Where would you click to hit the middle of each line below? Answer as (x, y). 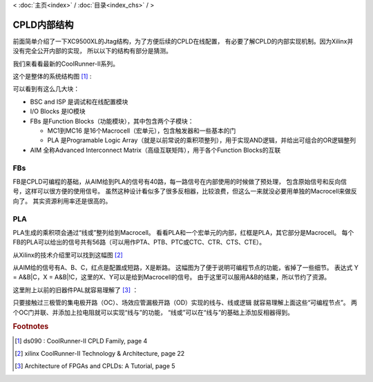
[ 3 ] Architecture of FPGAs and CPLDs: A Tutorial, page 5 (95, 366)
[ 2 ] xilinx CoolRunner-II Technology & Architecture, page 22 (100, 354)
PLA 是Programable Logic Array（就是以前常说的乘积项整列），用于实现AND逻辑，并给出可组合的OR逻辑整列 (201, 140)
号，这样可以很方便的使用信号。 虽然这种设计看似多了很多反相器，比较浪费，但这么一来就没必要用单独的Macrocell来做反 (185, 191)
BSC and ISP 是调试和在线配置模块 (79, 102)
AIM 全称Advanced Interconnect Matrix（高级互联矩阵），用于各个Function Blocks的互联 (155, 150)
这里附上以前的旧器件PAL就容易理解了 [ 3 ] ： (76, 289)
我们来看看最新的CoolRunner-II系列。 (66, 64)
